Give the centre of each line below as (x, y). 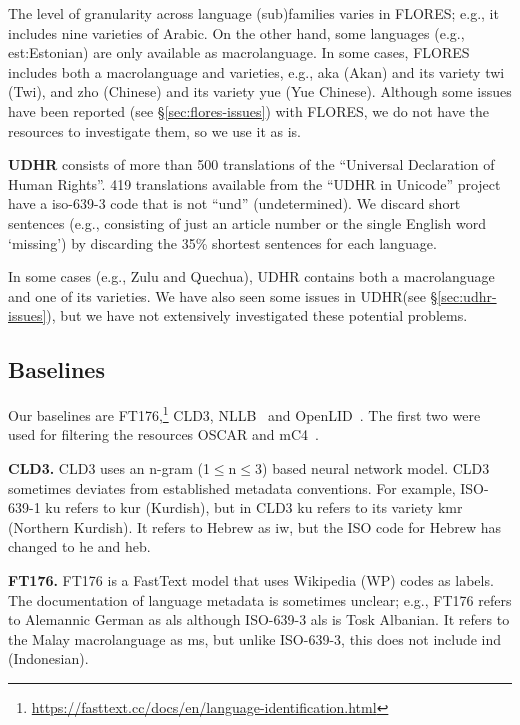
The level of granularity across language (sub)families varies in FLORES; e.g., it (253, 13)
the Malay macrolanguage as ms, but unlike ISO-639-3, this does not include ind (255, 638)
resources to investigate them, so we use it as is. (154, 130)
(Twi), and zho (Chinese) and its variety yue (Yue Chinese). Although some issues (260, 91)
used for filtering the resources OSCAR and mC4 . (163, 434)
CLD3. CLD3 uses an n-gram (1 (109, 467)
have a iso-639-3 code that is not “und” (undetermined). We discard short (234, 203)
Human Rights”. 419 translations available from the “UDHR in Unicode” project (254, 183)
